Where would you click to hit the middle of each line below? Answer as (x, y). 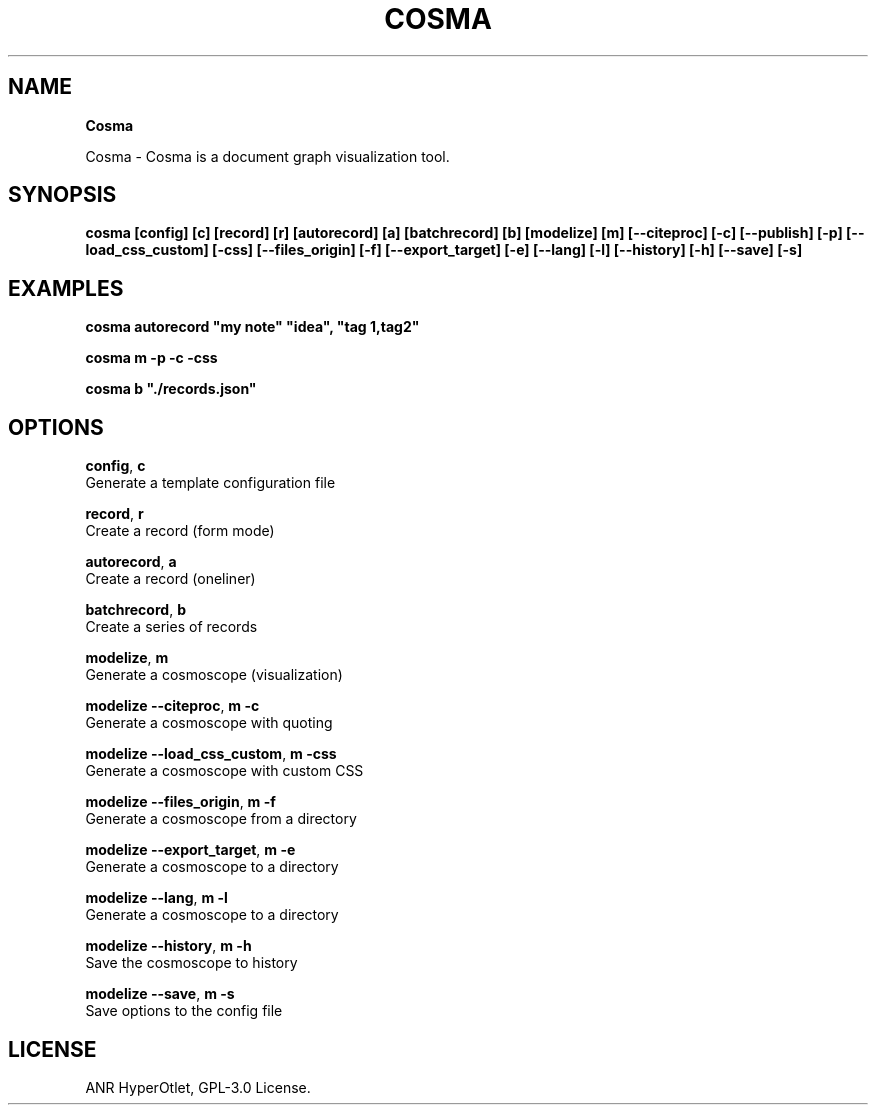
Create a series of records (171, 627)
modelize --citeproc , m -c (172, 706)
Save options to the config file (184, 1011)
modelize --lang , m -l (156, 898)
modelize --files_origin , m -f (180, 802)
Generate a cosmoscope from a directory (221, 819)
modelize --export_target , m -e (190, 850)
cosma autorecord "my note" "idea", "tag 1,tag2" (252, 327)
